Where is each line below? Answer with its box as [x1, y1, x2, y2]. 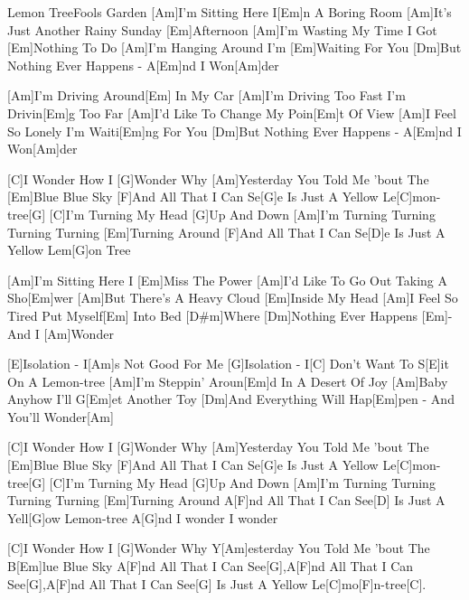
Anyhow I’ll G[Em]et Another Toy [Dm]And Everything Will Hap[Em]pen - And [7, 389, 455, 408]
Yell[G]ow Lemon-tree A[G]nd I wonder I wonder [7, 508, 278, 527]
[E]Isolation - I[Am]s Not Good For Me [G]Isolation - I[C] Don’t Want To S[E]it [7, 354, 449, 373]
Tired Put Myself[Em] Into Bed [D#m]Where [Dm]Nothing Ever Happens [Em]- [7, 305, 453, 324]
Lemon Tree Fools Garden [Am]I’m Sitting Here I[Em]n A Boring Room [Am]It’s [7, 3, 452, 21]
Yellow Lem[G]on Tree [7, 240, 131, 259]
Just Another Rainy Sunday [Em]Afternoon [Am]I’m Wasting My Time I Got [7, 20, 437, 39]
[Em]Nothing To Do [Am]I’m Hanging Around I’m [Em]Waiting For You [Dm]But [7, 38, 462, 57]
